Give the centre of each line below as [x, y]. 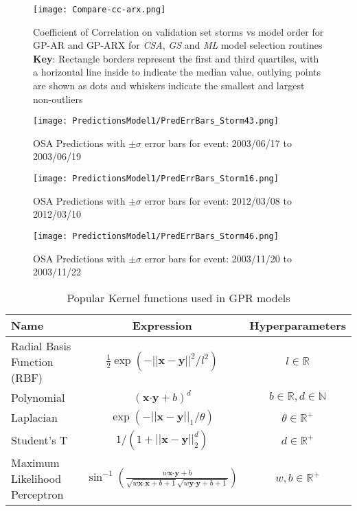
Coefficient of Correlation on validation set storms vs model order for [178, 31]
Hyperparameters [298, 325]
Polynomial [38, 397]
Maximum [35, 462]
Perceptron [37, 494]
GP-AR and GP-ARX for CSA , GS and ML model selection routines [178, 45]
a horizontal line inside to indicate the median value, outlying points [177, 72]
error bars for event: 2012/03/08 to [218, 200]
